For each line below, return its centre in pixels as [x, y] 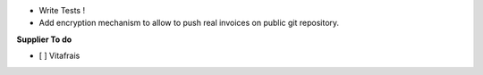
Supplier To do [44, 39]
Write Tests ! [62, 10]
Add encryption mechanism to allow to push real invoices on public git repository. [189, 23]
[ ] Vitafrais [59, 56]
